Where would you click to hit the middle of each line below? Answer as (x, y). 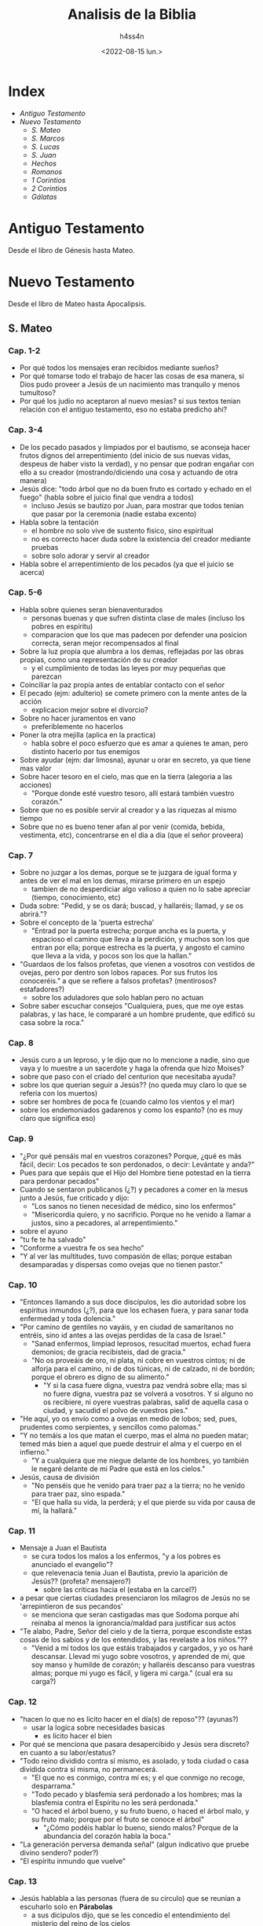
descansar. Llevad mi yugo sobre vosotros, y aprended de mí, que (138, 1657)
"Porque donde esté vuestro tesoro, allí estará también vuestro (133, 793)
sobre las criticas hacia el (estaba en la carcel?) (120, 1590)
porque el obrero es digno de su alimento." (100, 1377)
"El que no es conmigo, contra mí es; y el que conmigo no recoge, (138, 1778)
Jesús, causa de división (59, 1477)
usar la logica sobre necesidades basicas (98, 1727)
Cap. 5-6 (26, 592)
